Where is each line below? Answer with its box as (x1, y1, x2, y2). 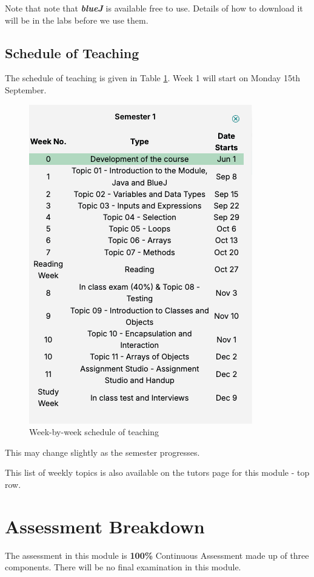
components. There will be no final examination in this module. (5, 561, 241, 573)
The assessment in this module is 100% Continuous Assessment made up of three (5, 549, 309, 561)
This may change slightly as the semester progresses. (5, 445, 200, 458)
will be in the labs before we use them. (5, 13, 149, 26)
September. (5, 83, 47, 96)
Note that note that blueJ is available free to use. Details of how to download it (5, 2, 303, 14)
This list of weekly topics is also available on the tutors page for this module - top (5, 466, 310, 479)
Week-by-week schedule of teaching (29, 425, 159, 438)
